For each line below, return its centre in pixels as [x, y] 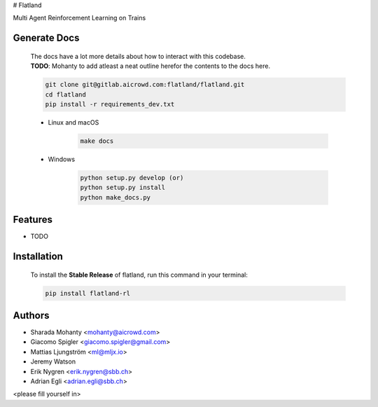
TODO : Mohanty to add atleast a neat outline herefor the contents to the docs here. [150, 66]
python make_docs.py [115, 197]
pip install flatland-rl [88, 293]
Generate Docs [46, 38]
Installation [38, 256]
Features [33, 220]
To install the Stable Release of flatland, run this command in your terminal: [139, 275]
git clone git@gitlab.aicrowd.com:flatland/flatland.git [145, 85]
